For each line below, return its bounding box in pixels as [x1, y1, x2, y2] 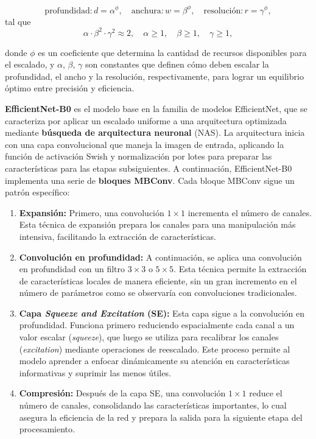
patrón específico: [5, 186, 70, 198]
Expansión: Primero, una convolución [19, 206, 164, 219]
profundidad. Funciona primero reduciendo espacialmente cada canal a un [19, 318, 295, 331]
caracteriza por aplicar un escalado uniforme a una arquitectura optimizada [5, 114, 287, 127]
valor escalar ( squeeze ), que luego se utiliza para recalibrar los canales [19, 331, 279, 343]
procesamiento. [19, 423, 75, 435]
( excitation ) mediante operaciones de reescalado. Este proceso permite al [19, 342, 290, 355]
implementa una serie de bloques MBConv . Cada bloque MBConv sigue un [5, 174, 295, 186]
